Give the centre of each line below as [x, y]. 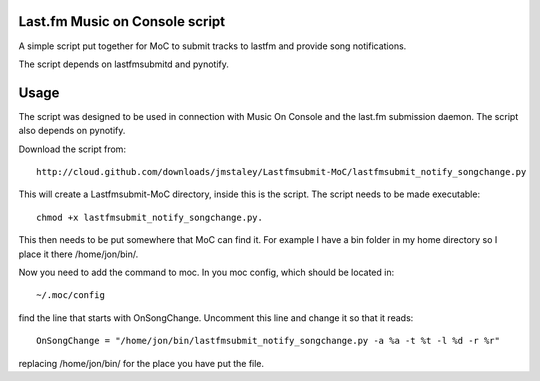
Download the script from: [72, 149]
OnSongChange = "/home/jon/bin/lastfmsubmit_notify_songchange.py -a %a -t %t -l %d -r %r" [268, 341]
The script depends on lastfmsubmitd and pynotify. [124, 64]
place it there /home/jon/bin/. [78, 254]
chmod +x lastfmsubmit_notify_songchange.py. [150, 217]
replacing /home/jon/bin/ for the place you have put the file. [141, 363]
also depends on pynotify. [72, 131]
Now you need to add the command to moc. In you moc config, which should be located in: [206, 272]
